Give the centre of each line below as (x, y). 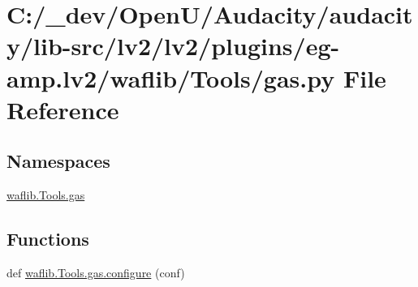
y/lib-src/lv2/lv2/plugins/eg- (173, 46)
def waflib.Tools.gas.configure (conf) (96, 272)
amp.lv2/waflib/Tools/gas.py (171, 77)
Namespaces (58, 161)
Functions (48, 239)
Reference (63, 109)
